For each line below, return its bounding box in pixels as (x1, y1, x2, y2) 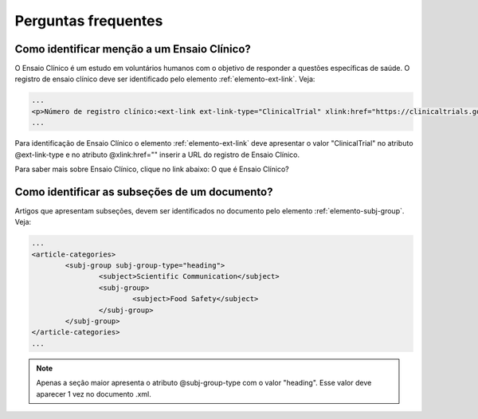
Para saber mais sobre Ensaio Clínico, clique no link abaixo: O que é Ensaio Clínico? (14, 164, 290, 174)
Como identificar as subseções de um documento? (14, 185, 273, 198)
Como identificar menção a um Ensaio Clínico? (14, 42, 251, 56)
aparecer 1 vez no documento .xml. (36, 389, 151, 398)
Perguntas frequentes (14, 12, 163, 29)
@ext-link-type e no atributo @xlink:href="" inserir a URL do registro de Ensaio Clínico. (14, 150, 300, 159)
